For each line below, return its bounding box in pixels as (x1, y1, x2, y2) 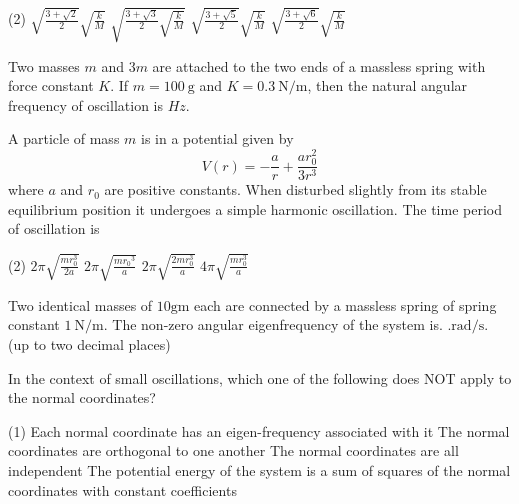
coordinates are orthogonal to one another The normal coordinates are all (8, 440, 459, 461)
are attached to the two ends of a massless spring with (152, 55, 486, 76)
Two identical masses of (8, 294, 153, 315)
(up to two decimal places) (8, 334, 171, 355)
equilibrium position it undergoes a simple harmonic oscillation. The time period (8, 198, 503, 219)
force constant (8, 75, 94, 96)
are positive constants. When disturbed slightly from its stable (104, 179, 487, 200)
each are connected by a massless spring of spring (194, 294, 497, 315)
